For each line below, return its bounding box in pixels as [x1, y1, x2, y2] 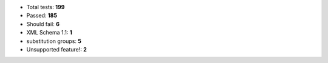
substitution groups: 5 [26, 37, 81, 45]
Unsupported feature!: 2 [26, 45, 87, 53]
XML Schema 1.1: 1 [26, 29, 72, 36]
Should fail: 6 [26, 20, 60, 27]
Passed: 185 [26, 12, 58, 19]
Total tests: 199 [26, 4, 65, 10]
